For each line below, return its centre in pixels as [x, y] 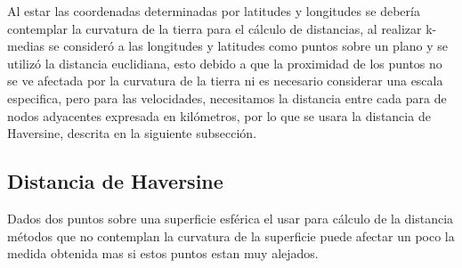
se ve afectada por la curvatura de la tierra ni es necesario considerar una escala [225, 81]
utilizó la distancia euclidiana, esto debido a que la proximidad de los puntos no [225, 63]
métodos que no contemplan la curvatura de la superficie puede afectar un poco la [231, 236]
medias [26, 46]
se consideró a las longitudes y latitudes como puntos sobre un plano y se [248, 46]
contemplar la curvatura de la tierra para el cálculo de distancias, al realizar [215, 28]
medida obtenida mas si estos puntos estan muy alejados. [163, 253]
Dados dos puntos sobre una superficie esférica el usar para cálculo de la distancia [231, 218]
